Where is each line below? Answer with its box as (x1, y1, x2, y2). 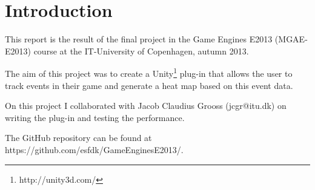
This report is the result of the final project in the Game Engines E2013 (5, 33, 273, 45)
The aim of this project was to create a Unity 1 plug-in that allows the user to (5, 65, 293, 79)
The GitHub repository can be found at (5, 131, 152, 144)
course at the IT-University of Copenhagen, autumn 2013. (33, 44, 249, 57)
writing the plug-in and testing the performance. (5, 111, 185, 123)
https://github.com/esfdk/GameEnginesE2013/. (5, 143, 184, 156)
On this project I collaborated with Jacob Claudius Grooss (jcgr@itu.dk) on (5, 99, 287, 112)
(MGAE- (274, 33, 308, 45)
